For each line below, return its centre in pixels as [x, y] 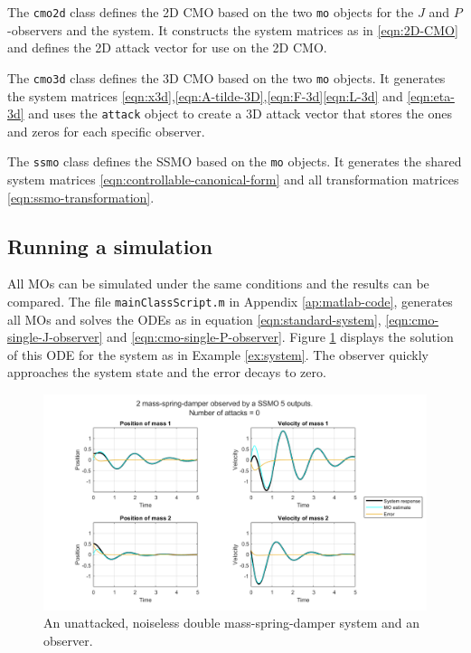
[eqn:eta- [431, 95]
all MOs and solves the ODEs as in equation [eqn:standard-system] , [194, 319]
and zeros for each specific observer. [106, 131]
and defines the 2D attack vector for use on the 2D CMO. [167, 47]
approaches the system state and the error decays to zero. [167, 372]
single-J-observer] [55, 337]
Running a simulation [110, 246]
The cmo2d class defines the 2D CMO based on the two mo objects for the [211, 12]
